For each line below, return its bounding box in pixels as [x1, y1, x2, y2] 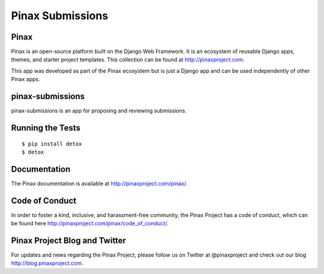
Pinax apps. [11, 76, 40, 83]
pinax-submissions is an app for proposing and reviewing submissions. [11, 107, 187, 114]
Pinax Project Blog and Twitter [11, 235, 126, 246]
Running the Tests [11, 123, 81, 133]
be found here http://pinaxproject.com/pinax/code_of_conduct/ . [11, 220, 169, 227]
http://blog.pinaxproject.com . [11, 260, 83, 267]
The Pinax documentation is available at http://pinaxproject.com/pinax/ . [11, 180, 188, 187]
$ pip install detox [22, 140, 82, 147]
